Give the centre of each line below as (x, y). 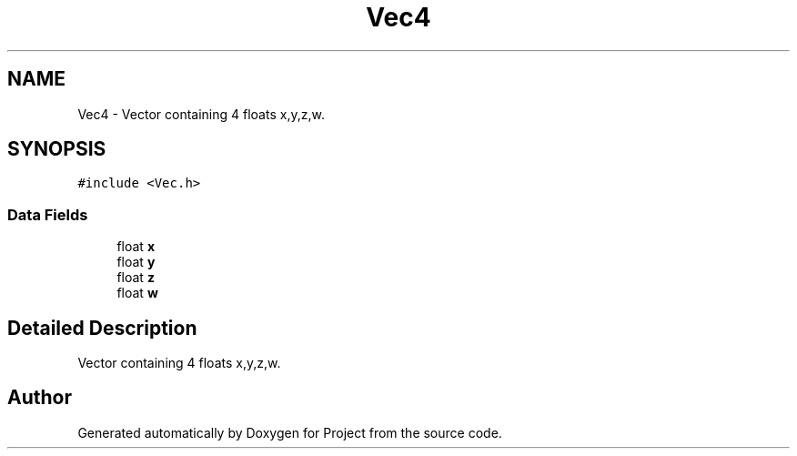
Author (40, 398)
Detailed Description (102, 328)
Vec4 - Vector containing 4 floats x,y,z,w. (201, 114)
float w (137, 293)
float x (136, 247)
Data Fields (48, 214)
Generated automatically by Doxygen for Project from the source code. (290, 432)
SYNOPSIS (57, 149)
